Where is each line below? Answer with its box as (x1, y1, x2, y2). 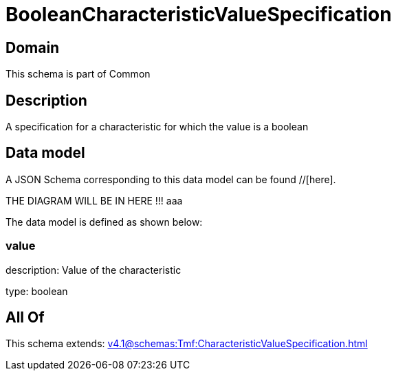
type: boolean (5, 285, 68, 297)
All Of (5, 309, 45, 327)
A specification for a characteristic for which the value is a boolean (5, 121, 309, 133)
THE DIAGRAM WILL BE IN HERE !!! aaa (5, 194, 183, 207)
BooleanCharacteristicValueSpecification (5, 3, 392, 26)
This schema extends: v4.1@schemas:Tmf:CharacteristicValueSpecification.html (5, 338, 368, 350)
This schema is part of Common (5, 68, 151, 80)
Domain (5, 38, 60, 56)
